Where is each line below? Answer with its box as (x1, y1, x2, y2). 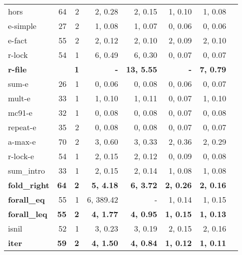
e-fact (8, 34, 27, 46)
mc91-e (8, 107, 32, 118)
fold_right (8, 179, 49, 191)
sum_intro (8, 165, 45, 176)
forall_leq (8, 208, 47, 220)
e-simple (8, 20, 36, 31)
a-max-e (8, 136, 36, 147)
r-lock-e (8, 150, 34, 162)
